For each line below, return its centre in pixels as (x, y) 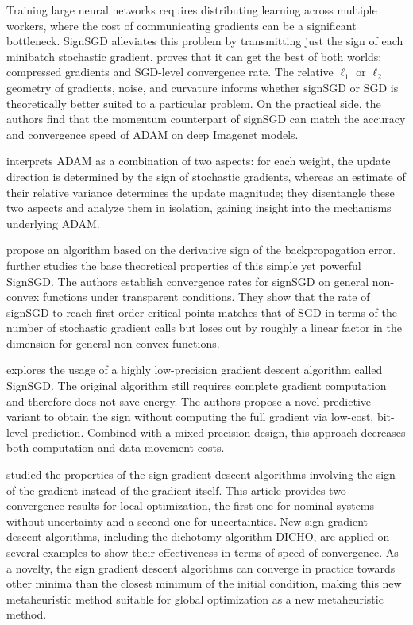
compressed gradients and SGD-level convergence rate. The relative (170, 72)
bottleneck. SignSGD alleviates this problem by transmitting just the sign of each (205, 41)
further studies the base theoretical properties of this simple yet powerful (184, 265)
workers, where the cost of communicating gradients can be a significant (181, 25)
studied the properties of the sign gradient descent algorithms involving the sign (201, 475)
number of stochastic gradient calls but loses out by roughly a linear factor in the (204, 328)
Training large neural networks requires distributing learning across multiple (192, 10)
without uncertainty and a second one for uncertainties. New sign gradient (187, 521)
